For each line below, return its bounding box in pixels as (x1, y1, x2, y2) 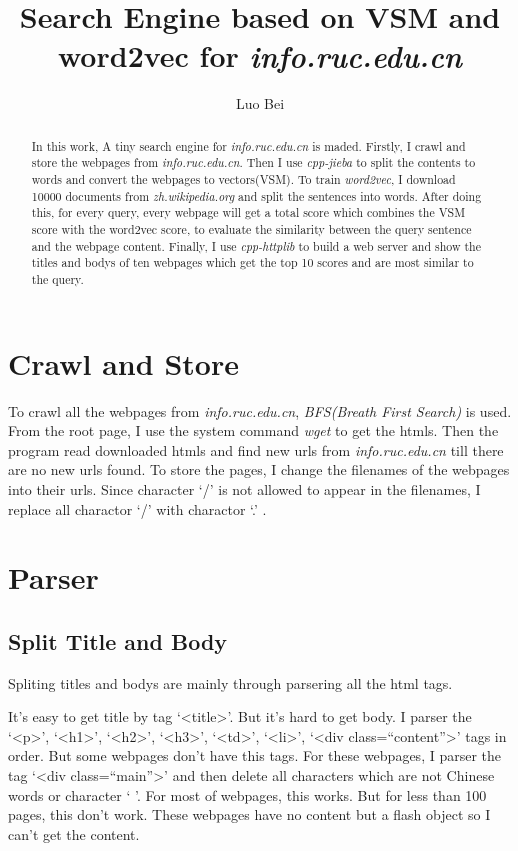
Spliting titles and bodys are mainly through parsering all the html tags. (8, 672, 453, 693)
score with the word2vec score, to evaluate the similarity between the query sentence (31, 220, 472, 237)
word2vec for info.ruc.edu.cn (58, 35, 462, 77)
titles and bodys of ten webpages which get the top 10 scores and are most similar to (31, 254, 474, 271)
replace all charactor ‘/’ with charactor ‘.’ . (8, 498, 267, 519)
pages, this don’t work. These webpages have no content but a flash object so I (8, 804, 491, 825)
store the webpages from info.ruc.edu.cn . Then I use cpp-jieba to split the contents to (31, 154, 476, 171)
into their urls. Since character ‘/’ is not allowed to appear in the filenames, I (8, 478, 481, 499)
